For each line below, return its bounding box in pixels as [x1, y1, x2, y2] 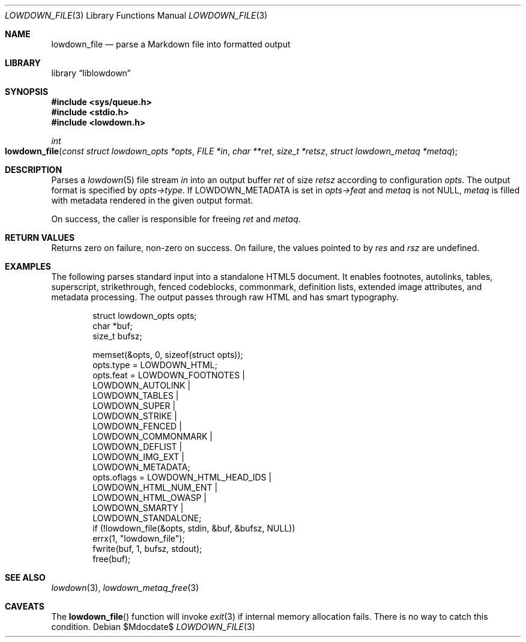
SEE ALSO [5, 572, 46, 583]
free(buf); [92, 554, 131, 564]
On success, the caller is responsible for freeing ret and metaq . [51, 214, 301, 224]
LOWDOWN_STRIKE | [92, 411, 177, 421]
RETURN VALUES [5, 232, 75, 243]
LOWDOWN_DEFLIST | [92, 441, 183, 452]
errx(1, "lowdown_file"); [92, 533, 185, 544]
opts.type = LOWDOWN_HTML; [92, 360, 217, 370]
